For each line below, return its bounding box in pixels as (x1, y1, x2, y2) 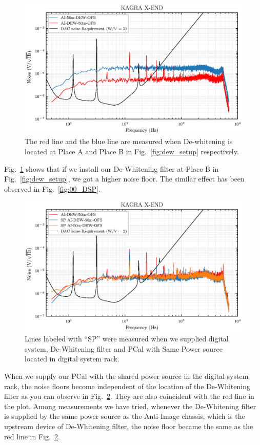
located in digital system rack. (25, 353, 119, 364)
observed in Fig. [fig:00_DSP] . (4, 183, 101, 194)
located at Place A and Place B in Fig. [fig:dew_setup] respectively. (25, 146, 239, 156)
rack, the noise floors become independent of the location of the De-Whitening (4, 380, 250, 391)
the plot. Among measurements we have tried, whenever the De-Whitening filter (4, 400, 256, 411)
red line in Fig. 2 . (4, 431, 60, 441)
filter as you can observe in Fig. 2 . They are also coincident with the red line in (4, 391, 254, 401)
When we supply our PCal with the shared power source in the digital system (4, 370, 249, 381)
